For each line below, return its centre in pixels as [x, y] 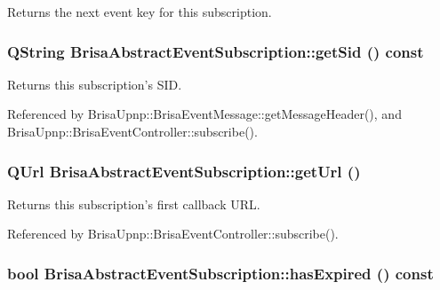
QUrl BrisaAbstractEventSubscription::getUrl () [184, 171]
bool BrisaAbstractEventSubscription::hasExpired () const [220, 273]
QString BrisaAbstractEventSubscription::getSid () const [216, 51]
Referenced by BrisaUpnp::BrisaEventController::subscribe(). [173, 234]
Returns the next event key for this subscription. [140, 12]
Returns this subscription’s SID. [95, 84]
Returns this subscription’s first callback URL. [134, 204]
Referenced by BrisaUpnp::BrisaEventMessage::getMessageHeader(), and [204, 114]
